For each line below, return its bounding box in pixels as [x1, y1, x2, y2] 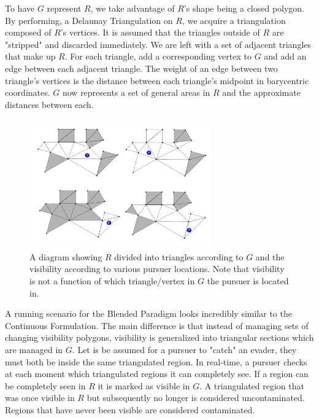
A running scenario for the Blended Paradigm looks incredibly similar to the [5, 307, 292, 320]
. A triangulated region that [199, 379, 304, 392]
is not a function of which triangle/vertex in [29, 274, 195, 287]
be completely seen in [5, 379, 86, 392]
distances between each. [5, 98, 94, 111]
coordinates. [5, 86, 50, 99]
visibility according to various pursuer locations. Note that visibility [29, 262, 285, 275]
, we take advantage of [90, 2, 175, 14]
